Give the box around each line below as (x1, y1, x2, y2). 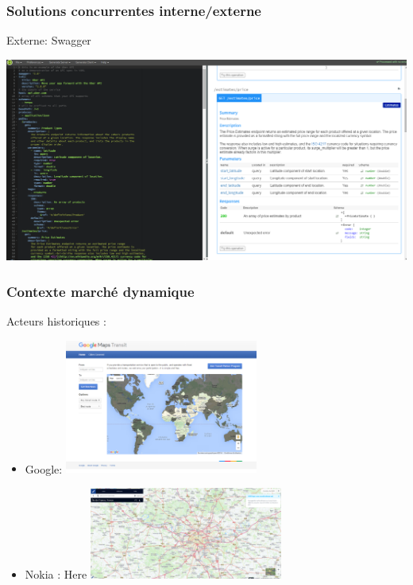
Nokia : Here (25, 566, 87, 583)
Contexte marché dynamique (6, 281, 195, 301)
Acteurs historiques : (6, 313, 106, 330)
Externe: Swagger (6, 32, 91, 49)
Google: (25, 460, 63, 477)
